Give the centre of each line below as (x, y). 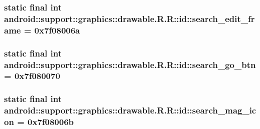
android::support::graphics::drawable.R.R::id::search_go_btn (130, 64)
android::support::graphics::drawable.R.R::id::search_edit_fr (129, 18)
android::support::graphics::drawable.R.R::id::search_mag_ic (130, 110)
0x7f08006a (57, 30)
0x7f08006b (51, 122)
